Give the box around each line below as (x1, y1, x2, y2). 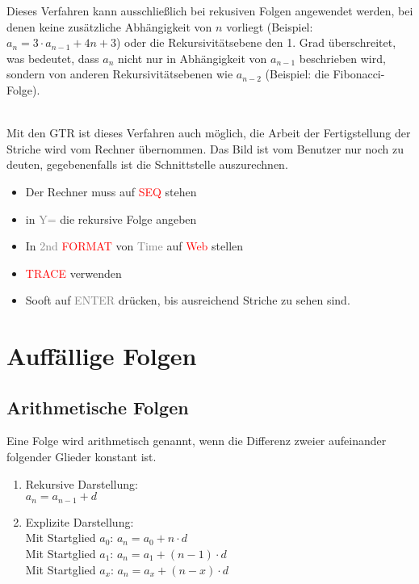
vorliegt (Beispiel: (226, 18, 313, 35)
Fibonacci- (333, 65, 385, 82)
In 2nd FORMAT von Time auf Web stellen (25, 237, 244, 254)
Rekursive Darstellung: (25, 475, 138, 492)
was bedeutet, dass (6, 49, 99, 66)
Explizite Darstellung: (25, 513, 134, 530)
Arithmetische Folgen (6, 394, 189, 419)
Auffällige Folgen (6, 339, 197, 372)
